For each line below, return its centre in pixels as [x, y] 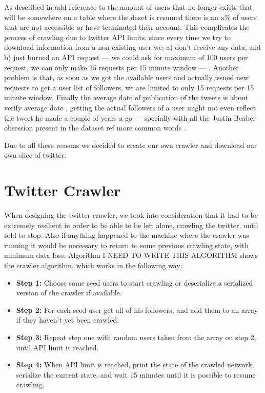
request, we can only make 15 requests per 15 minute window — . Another [121, 67]
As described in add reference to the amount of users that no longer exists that [128, 7]
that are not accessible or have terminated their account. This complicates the [127, 27]
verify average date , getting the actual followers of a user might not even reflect [130, 107]
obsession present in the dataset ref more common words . [95, 128]
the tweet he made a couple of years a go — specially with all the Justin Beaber [130, 117]
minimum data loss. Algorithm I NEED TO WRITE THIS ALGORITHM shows [131, 255]
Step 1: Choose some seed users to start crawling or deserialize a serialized [135, 282]
